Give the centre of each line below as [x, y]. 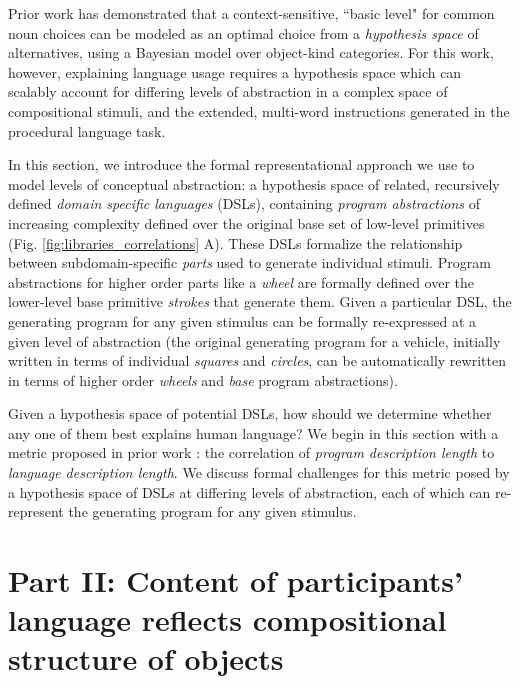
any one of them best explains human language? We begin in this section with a [253, 432]
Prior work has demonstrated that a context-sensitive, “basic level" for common [251, 13]
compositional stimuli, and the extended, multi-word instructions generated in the [259, 110]
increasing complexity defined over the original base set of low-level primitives [246, 222]
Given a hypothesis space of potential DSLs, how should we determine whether [250, 413]
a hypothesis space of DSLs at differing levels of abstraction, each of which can [249, 491]
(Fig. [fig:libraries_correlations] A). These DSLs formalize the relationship [235, 242]
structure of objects [146, 658]
